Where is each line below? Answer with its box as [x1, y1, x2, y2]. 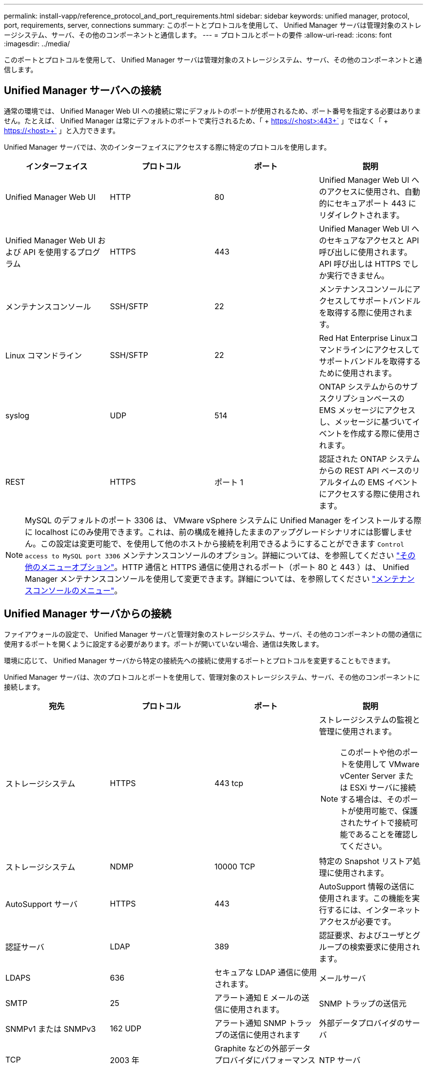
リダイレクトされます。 [319, 210, 404, 220]
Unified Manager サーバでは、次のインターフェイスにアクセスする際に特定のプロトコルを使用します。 [4, 142, 331, 151]
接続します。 [4, 682, 44, 691]
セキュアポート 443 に [334, 198, 416, 208]
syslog [5, 410, 30, 420]
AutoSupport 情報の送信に [319, 881, 415, 891]
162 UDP [110, 1023, 141, 1033]
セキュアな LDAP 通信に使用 [214, 967, 317, 977]
